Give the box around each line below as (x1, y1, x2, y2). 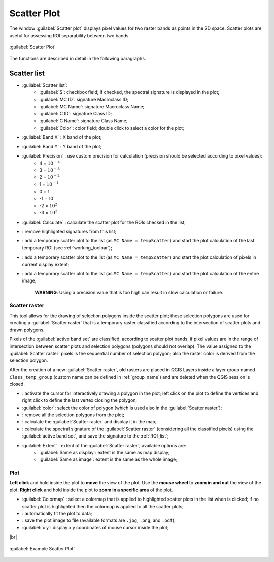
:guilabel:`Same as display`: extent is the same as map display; (39, 449, 170, 455)
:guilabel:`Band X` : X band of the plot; (22, 134, 102, 140)
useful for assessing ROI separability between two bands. (9, 32, 130, 38)
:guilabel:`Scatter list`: (22, 82, 68, 88)
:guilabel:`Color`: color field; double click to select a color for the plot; (39, 124, 185, 131)
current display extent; (22, 261, 70, 267)
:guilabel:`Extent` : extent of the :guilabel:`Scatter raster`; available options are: (22, 442, 186, 448)
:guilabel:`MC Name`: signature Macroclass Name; (39, 103, 145, 109)
